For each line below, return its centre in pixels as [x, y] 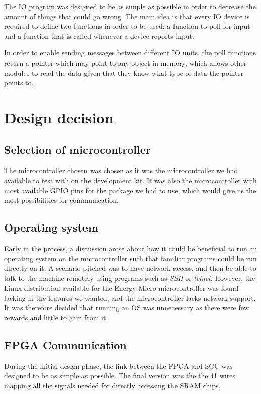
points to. [19, 82]
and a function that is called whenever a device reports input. [99, 36]
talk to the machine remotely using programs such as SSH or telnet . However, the [130, 278]
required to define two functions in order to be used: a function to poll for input [127, 26]
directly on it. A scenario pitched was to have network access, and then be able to [130, 268]
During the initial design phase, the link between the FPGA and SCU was [118, 365]
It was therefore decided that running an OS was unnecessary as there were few [127, 307]
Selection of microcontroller [77, 149]
